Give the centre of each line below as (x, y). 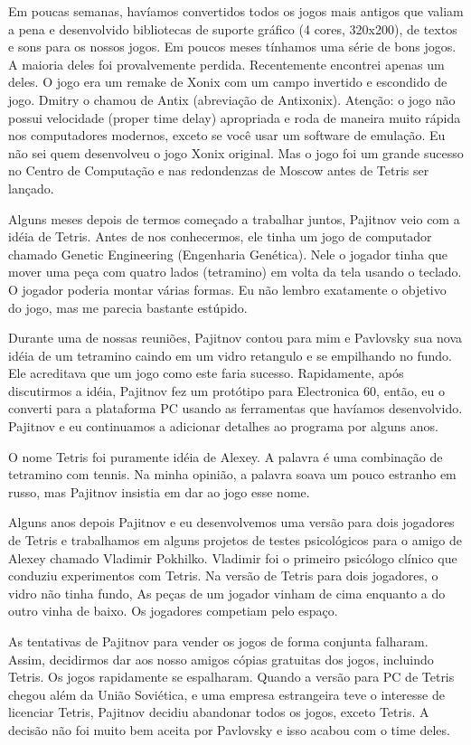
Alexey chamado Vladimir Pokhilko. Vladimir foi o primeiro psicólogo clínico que (233, 557)
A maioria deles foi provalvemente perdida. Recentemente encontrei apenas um (226, 64)
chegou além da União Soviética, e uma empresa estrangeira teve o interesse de (226, 694)
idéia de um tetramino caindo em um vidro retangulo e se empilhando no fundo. (230, 355)
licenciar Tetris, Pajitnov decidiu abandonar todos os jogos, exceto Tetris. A (219, 712)
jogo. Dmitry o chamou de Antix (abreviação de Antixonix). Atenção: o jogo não (232, 99)
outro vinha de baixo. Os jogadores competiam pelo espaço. (173, 611)
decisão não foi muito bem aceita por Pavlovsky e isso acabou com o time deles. (229, 729)
